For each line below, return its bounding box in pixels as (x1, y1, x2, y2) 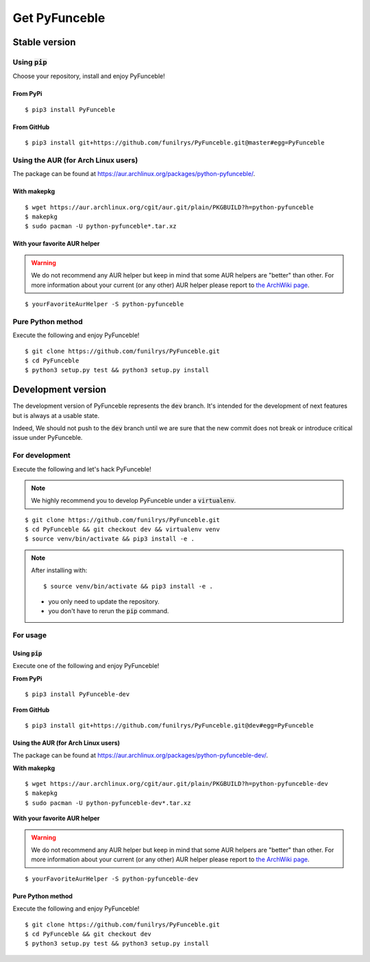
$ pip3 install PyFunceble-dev (25, 691, 130, 698)
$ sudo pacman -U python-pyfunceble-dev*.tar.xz (25, 799, 191, 806)
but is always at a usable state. (12, 411, 99, 419)
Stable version (12, 36, 76, 48)
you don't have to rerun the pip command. (48, 607, 169, 615)
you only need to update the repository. (48, 597, 160, 606)
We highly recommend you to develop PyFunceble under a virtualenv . (31, 497, 236, 505)
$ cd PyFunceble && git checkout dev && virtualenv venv (25, 526, 221, 534)
